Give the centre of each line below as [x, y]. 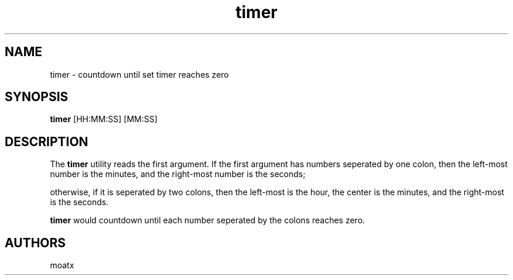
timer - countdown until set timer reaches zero [139, 74]
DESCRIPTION [47, 141]
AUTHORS [35, 243]
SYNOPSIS [37, 97]
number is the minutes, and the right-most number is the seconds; [178, 174]
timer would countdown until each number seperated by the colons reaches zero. [208, 220]
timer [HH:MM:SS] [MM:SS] [104, 119]
